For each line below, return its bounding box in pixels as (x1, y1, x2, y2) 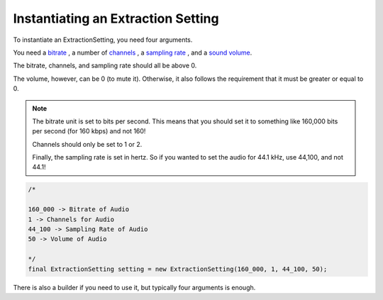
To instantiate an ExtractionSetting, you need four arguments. (13, 35, 193, 44)
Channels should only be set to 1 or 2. (32, 140, 143, 148)
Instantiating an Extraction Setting (13, 11, 219, 26)
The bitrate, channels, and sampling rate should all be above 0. (13, 61, 197, 70)
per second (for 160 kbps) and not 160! (32, 127, 146, 135)
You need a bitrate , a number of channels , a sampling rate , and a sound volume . (13, 48, 252, 57)
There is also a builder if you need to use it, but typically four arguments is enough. (13, 283, 256, 291)
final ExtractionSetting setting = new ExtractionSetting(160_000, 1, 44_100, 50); (28, 265, 328, 273)
